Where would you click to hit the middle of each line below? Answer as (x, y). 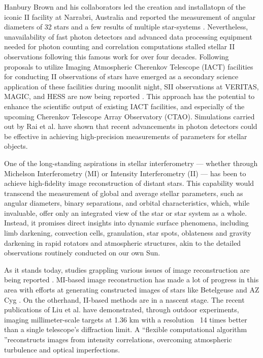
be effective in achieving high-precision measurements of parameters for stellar (126, 136)
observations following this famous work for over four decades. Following (117, 56)
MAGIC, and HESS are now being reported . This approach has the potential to (129, 96)
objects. (16, 146)
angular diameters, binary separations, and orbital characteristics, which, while (127, 203)
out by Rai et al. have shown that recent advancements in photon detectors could (131, 126)
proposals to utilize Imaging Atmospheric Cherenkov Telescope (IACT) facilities (129, 66)
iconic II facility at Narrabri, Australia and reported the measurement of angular (130, 17)
